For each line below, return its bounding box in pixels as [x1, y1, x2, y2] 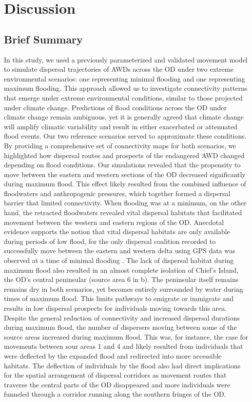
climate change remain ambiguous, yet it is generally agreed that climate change [4, 112, 244, 122]
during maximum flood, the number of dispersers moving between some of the [4, 322, 237, 332]
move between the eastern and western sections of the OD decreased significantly [4, 169, 246, 179]
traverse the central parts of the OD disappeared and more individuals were [4, 379, 230, 389]
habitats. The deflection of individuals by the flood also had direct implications [4, 360, 240, 370]
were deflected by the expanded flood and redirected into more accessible [4, 350, 222, 361]
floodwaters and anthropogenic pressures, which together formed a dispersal [4, 188, 231, 198]
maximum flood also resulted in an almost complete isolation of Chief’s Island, [4, 264, 239, 275]
